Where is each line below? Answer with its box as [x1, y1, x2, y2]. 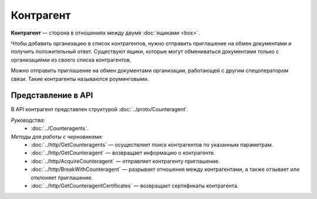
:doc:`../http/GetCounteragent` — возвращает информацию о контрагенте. [31, 149, 215, 156]
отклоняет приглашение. [31, 174, 93, 181]
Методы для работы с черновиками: [11, 133, 103, 140]
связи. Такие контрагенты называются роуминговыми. [11, 75, 149, 82]
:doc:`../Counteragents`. [31, 125, 89, 132]
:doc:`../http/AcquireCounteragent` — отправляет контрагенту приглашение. [31, 157, 220, 164]
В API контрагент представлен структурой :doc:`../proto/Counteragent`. [11, 106, 189, 113]
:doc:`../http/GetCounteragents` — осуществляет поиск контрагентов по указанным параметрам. [31, 141, 274, 148]
